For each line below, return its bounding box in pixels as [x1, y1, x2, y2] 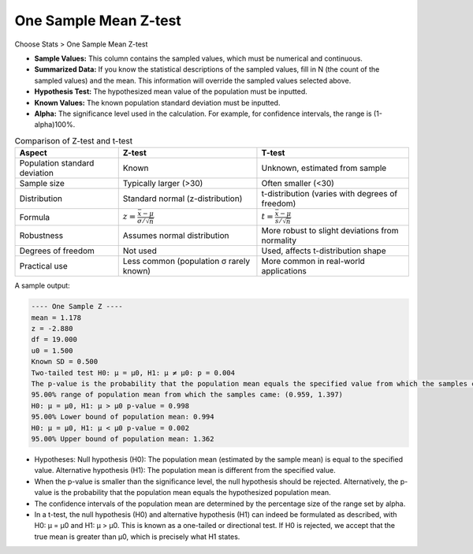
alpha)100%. [34, 120, 76, 129]
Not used [122, 245, 157, 256]
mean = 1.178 [31, 313, 82, 322]
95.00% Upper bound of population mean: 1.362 [31, 434, 214, 443]
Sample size [19, 178, 65, 189]
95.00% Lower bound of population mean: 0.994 [31, 412, 214, 422]
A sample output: [14, 281, 70, 291]
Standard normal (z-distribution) [122, 193, 243, 204]
